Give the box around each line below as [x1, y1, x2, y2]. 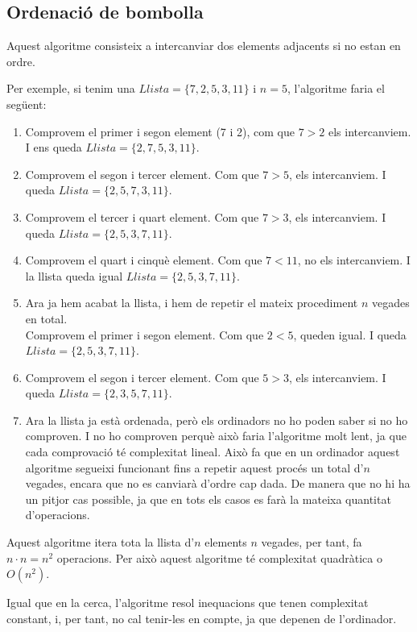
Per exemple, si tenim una [6, 80, 135, 97]
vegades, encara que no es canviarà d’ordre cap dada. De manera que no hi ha [25, 475, 411, 492]
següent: [6, 95, 47, 112]
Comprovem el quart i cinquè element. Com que [25, 252, 262, 268]
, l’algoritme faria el [287, 80, 385, 97]
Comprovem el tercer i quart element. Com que [25, 208, 259, 225]
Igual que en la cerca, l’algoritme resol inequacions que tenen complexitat [6, 594, 369, 611]
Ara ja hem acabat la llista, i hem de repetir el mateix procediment [25, 294, 358, 311]
